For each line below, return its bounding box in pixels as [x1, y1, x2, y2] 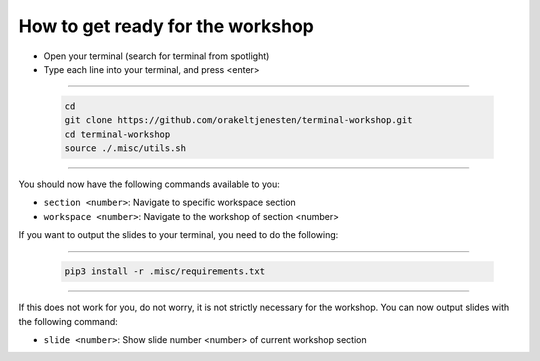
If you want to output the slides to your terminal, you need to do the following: [18, 229, 339, 241]
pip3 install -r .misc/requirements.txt [64, 266, 265, 277]
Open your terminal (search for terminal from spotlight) [43, 50, 270, 62]
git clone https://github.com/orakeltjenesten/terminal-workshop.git [64, 115, 413, 126]
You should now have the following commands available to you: [18, 178, 280, 190]
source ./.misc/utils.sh [64, 143, 187, 154]
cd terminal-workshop [64, 128, 171, 140]
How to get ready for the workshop [18, 15, 314, 37]
